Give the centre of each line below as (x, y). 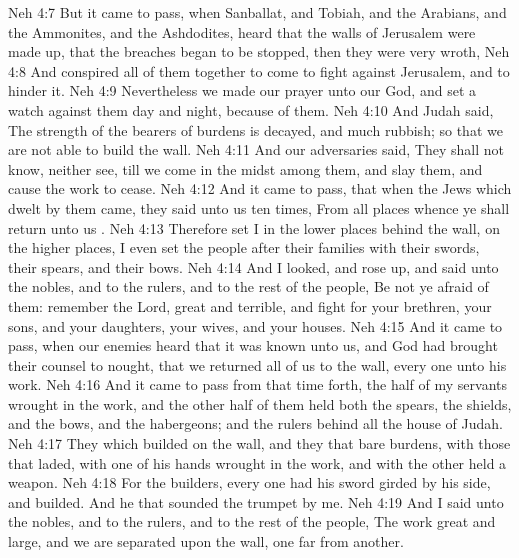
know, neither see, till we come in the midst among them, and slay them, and (245, 168)
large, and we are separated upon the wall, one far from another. (206, 541)
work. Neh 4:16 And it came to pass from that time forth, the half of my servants (257, 384)
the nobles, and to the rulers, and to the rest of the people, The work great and (252, 521)
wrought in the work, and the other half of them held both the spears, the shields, (260, 403)
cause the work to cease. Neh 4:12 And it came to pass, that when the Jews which (260, 188)
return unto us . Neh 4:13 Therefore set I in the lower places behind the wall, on (254, 227)
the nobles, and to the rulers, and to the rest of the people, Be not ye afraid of (248, 286)
